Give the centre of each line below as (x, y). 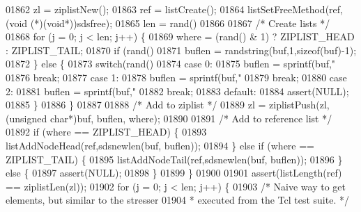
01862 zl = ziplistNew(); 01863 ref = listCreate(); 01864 (125, 9)
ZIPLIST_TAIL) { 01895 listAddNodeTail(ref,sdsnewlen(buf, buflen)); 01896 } (174, 159)
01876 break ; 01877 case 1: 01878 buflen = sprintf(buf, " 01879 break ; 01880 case (176, 77)
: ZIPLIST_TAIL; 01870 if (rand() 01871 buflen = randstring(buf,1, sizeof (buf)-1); (181, 50)
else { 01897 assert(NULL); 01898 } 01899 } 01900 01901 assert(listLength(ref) (174, 173)
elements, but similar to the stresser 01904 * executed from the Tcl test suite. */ (177, 200)
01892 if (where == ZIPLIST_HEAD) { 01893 (106, 132)
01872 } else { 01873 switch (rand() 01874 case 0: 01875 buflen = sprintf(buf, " (171, 64)
